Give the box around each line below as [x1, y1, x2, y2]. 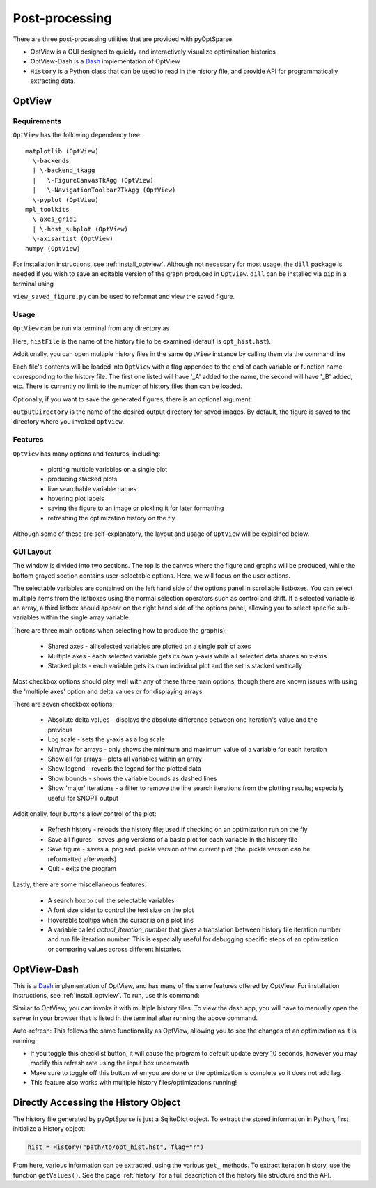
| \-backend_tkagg [32, 167, 95, 174]
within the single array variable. [40, 613, 131, 622]
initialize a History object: [13, 1125, 86, 1133]
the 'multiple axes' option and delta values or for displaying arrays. [13, 687, 205, 695]
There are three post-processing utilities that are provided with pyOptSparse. [13, 35, 235, 43]
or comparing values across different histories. [47, 945, 182, 953]
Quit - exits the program [47, 864, 116, 872]
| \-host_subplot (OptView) [32, 225, 129, 233]
